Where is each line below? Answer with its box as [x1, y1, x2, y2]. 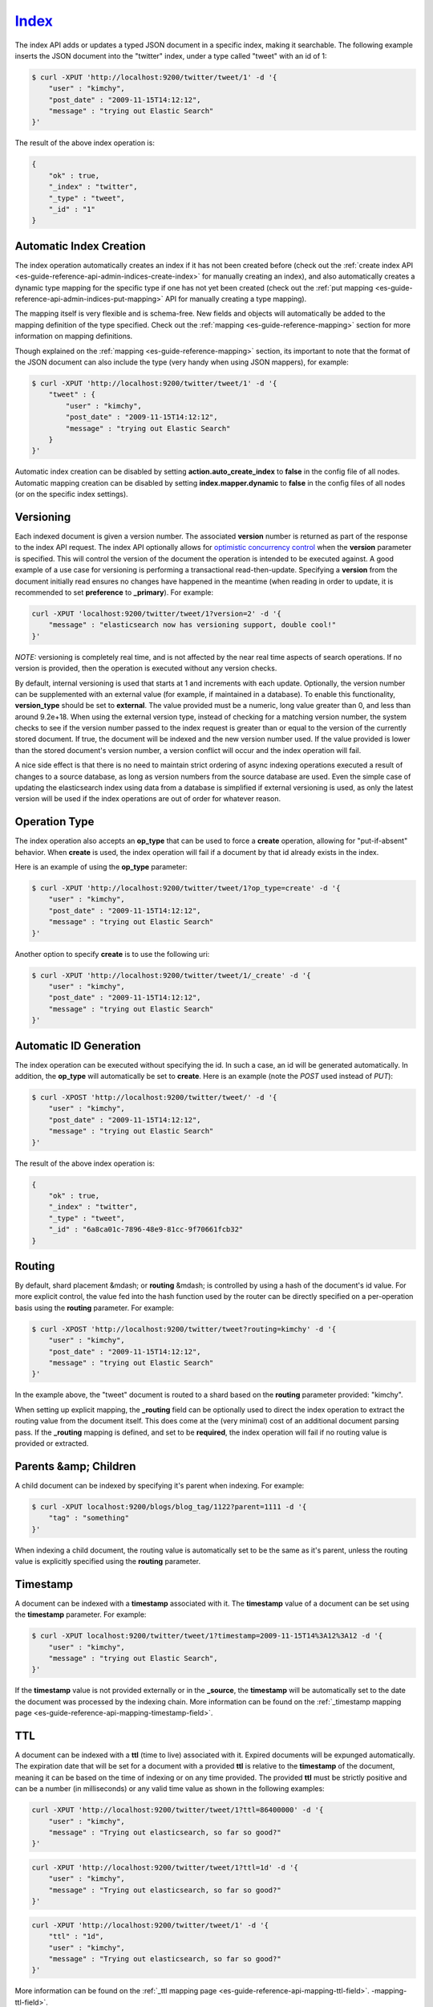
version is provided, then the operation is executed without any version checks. [14, 663, 277, 674]
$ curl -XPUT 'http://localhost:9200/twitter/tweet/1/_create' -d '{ [31, 971, 311, 979]
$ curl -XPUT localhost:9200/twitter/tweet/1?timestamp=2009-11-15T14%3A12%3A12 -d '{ [31, 1631, 383, 1641]
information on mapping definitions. [14, 332, 133, 341]
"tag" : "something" [48, 1513, 130, 1523]
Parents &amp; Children [14, 1459, 136, 1473]
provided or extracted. [14, 1438, 89, 1448]
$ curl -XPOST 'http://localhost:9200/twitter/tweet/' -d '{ [31, 1093, 277, 1102]
